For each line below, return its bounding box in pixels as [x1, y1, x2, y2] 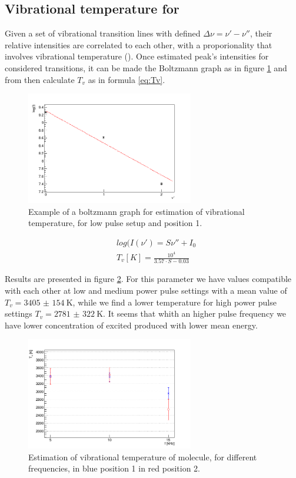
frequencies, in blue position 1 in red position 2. [28, 462, 201, 474]
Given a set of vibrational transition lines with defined [5, 27, 201, 39]
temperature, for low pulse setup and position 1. [28, 217, 202, 229]
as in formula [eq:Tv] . [88, 73, 165, 85]
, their [250, 27, 272, 39]
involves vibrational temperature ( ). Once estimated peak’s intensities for [5, 50, 269, 62]
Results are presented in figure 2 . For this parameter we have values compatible [5, 273, 292, 285]
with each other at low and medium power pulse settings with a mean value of [5, 284, 287, 296]
